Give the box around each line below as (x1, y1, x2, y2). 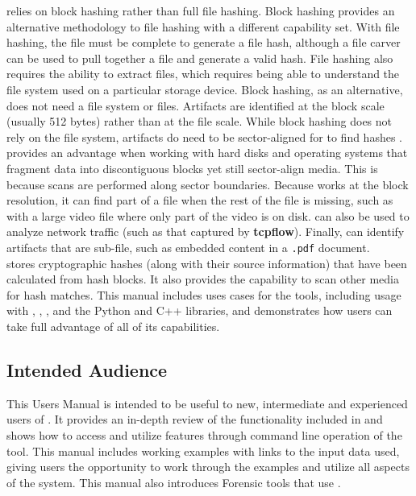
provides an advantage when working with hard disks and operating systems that (6, 144, 408, 161)
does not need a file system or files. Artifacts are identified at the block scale (6, 97, 385, 114)
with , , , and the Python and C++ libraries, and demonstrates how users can (6, 302, 393, 319)
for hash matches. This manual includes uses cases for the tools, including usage (6, 286, 401, 303)
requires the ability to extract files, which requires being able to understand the (6, 65, 400, 82)
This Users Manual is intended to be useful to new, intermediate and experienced (6, 395, 408, 411)
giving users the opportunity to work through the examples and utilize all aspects (6, 458, 410, 475)
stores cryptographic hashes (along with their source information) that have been (6, 254, 407, 271)
